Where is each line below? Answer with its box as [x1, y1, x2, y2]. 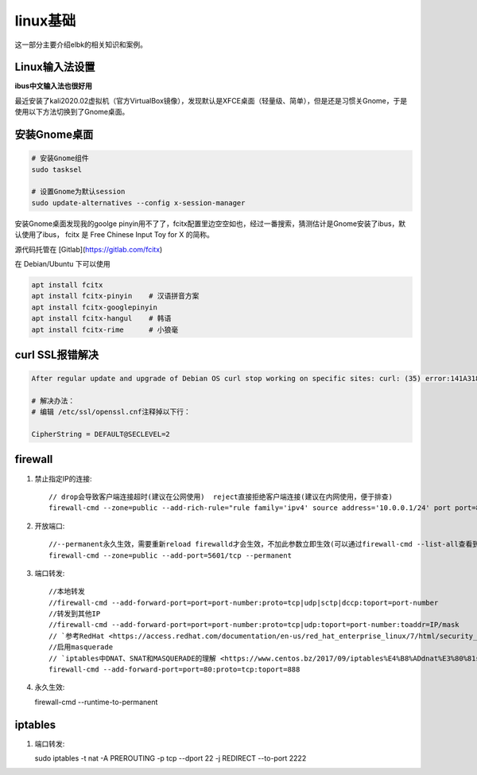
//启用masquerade [48, 643, 114, 652]
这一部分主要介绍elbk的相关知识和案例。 [14, 40, 147, 49]
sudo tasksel [31, 165, 83, 174]
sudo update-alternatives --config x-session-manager [31, 198, 246, 207]
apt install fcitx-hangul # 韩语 [31, 314, 172, 323]
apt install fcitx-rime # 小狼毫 [31, 325, 179, 334]
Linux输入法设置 [14, 60, 95, 74]
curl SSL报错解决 [14, 348, 99, 361]
